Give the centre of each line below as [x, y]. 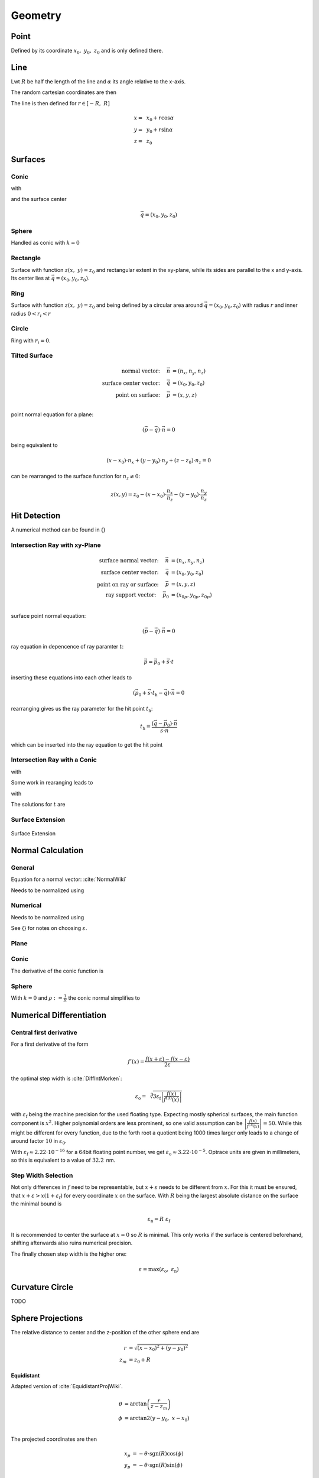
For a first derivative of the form [50, 1044]
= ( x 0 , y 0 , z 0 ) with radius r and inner [253, 306]
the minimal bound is [36, 1204]
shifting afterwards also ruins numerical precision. [72, 1243]
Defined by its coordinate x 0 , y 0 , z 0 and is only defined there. [87, 51]
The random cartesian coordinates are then [64, 92]
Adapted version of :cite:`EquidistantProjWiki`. [67, 1386]
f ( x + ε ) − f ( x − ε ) [167, 1059]
